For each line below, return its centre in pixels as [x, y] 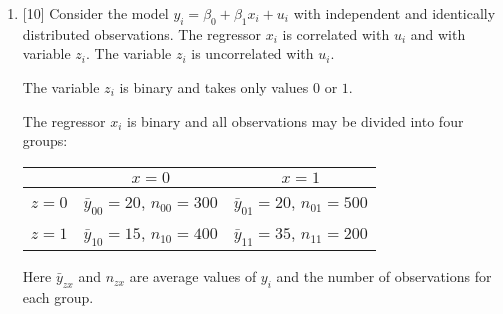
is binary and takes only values [214, 86]
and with [438, 33]
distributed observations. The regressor [141, 33]
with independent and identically [394, 13]
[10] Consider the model [95, 13]
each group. [58, 296]
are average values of [193, 276]
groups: [45, 140]
